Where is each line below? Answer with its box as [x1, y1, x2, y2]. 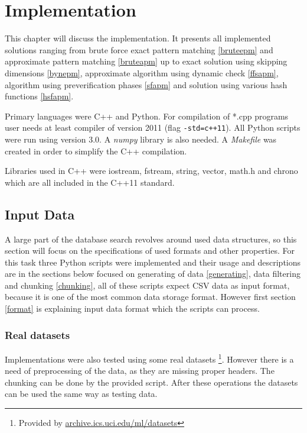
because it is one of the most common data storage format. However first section [5, 290, 296, 303]
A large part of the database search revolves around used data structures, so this [5, 232, 297, 245]
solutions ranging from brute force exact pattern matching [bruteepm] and [5, 43, 273, 56]
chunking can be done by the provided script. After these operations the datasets [5, 376, 298, 388]
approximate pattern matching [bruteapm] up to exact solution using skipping [5, 55, 288, 67]
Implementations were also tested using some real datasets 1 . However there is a [5, 351, 294, 365]
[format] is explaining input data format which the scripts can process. [5, 302, 260, 315]
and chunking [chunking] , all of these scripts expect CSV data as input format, [5, 279, 290, 291]
